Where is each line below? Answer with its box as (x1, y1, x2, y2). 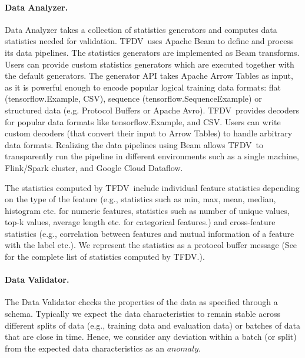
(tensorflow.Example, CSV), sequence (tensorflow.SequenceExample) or (5, 92, 262, 105)
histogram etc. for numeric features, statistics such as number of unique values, (5, 204, 290, 216)
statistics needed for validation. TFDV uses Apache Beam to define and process (5, 35, 294, 47)
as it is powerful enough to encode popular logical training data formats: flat (5, 81, 281, 93)
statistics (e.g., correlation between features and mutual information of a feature (5, 227, 294, 239)
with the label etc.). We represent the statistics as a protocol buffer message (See (5, 239, 297, 251)
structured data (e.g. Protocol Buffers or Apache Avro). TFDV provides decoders (5, 103, 299, 116)
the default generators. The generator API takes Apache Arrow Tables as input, (5, 69, 293, 82)
